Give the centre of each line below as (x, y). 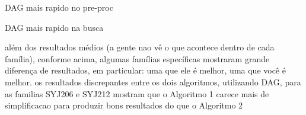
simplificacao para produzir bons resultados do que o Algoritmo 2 (124, 105)
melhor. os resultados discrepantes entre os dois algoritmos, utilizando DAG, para (153, 82)
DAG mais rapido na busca (54, 27)
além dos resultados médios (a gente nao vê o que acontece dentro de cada (140, 47)
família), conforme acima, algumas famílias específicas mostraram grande (137, 58)
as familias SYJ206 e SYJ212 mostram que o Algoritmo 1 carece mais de (137, 93)
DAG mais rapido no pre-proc (59, 7)
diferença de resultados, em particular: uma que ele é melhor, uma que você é (145, 70)
